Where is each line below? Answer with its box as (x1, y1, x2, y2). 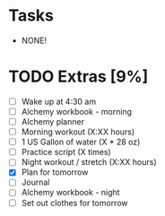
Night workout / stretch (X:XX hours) (21, 157, 158, 168)
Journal (21, 177, 50, 188)
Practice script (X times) (21, 147, 111, 158)
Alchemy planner (21, 117, 84, 126)
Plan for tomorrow (21, 167, 89, 177)
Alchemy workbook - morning (21, 106, 132, 117)
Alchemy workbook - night (21, 187, 120, 198)
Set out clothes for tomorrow (21, 197, 128, 208)
